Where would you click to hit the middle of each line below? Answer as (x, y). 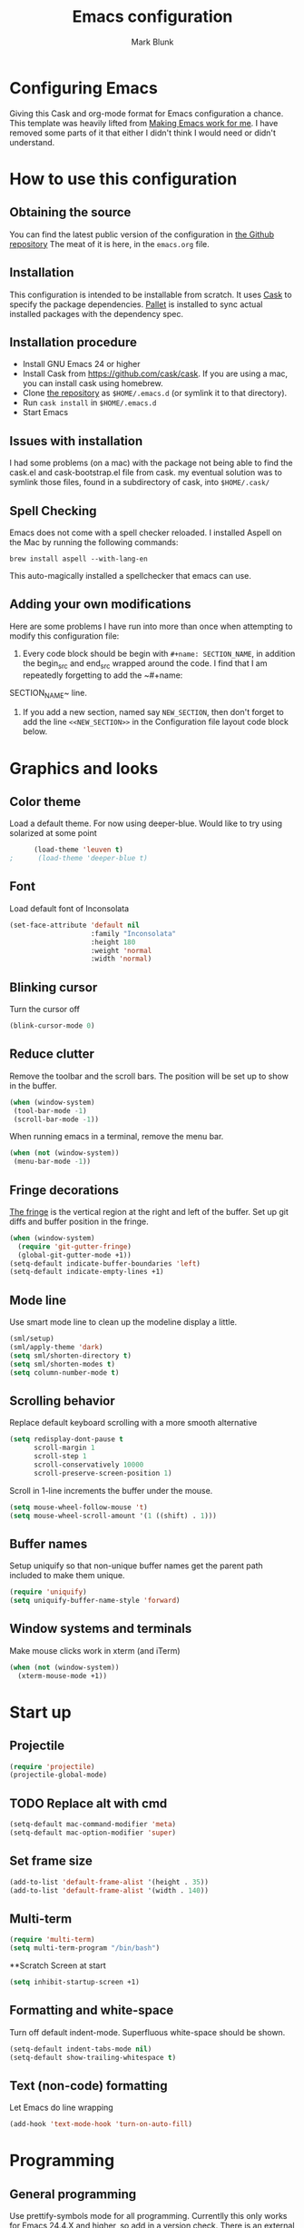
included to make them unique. (67, 1576)
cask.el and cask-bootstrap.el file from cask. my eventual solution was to (146, 472)
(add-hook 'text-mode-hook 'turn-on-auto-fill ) (101, 2124)
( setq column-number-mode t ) (64, 1373)
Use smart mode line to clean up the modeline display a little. (123, 1322)
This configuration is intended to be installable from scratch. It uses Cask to (151, 294)
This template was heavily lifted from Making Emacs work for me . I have (144, 123)
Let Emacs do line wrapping (61, 2108)
